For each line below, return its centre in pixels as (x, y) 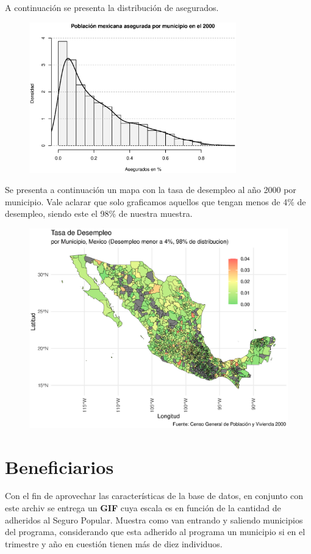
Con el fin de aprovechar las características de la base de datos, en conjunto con (154, 496)
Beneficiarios (59, 466)
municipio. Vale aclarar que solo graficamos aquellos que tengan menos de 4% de (155, 201)
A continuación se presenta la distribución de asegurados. (112, 7)
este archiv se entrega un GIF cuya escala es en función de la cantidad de (143, 508)
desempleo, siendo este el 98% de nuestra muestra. (99, 213)
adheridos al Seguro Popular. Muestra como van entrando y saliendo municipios (154, 519)
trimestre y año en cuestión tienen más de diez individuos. (114, 543)
